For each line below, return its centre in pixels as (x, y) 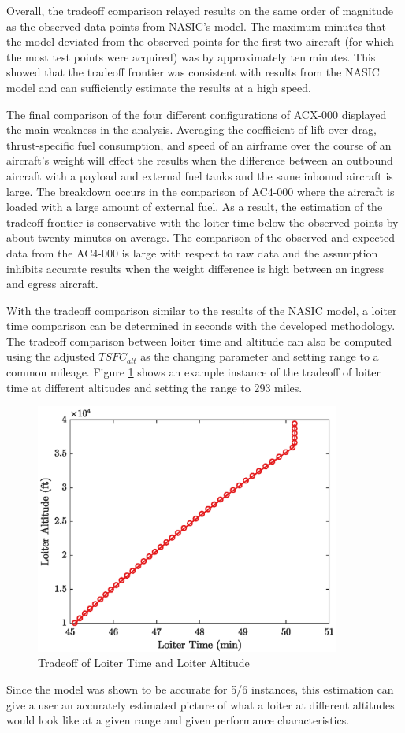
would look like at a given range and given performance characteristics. (178, 720)
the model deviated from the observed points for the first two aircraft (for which (200, 41)
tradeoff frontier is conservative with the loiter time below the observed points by (202, 222)
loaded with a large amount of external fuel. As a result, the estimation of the (195, 207)
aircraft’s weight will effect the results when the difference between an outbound (200, 160)
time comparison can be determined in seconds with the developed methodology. (201, 326)
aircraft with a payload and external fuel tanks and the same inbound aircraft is (200, 175)
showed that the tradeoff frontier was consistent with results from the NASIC (193, 72)
